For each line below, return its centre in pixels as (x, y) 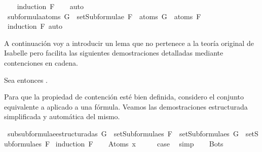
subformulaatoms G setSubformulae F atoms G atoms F (104, 16)
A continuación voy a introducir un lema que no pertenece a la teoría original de (129, 43)
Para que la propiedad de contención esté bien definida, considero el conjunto (124, 97)
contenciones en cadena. (41, 62)
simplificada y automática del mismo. (62, 116)
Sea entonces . (26, 80)
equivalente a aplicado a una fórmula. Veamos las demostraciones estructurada (126, 106)
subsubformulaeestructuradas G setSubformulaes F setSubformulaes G (123, 133)
